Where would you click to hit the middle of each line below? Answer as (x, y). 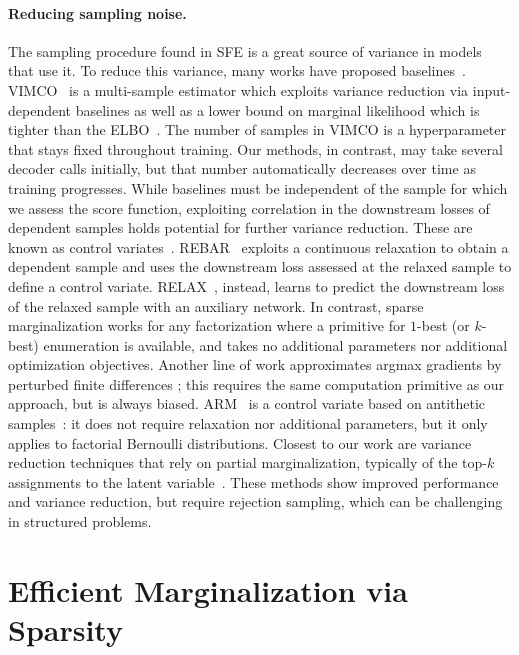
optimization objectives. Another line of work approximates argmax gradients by (255, 364)
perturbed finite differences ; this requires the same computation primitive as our (256, 383)
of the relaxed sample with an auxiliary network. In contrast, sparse (216, 305)
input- (491, 89)
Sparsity (65, 629)
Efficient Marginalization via (208, 589)
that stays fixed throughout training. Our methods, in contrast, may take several (255, 148)
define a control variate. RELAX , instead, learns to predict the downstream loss (256, 285)
